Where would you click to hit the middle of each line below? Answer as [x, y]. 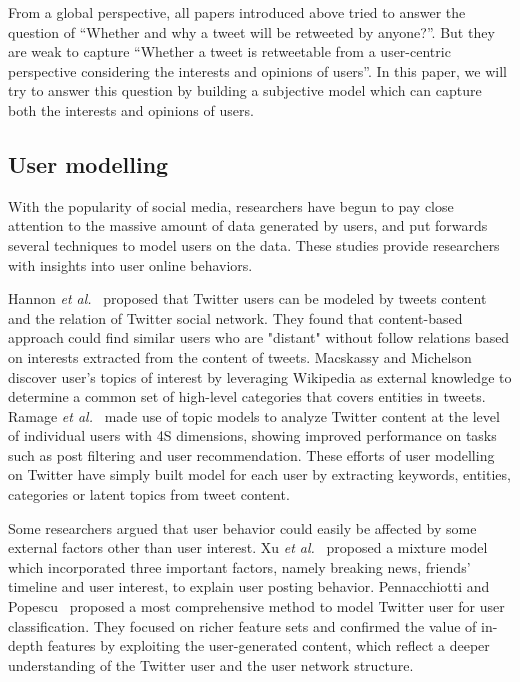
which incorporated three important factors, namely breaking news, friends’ [239, 566]
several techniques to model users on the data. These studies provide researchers [254, 244]
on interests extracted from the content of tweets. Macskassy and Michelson [240, 356]
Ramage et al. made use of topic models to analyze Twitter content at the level [254, 415]
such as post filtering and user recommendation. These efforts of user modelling [251, 454]
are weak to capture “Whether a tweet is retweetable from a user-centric [229, 51]
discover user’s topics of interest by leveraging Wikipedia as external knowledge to [260, 376]
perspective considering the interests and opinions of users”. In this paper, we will [257, 70]
